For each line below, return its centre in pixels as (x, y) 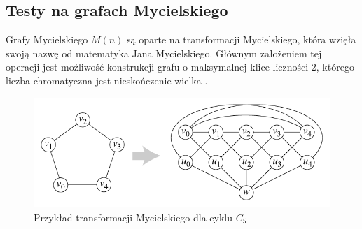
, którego (335, 67)
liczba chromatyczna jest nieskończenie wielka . (107, 80)
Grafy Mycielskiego (47, 39)
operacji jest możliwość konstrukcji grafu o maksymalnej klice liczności (157, 67)
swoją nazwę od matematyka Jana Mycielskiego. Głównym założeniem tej (164, 53)
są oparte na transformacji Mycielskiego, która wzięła (242, 39)
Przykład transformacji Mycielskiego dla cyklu (133, 217)
